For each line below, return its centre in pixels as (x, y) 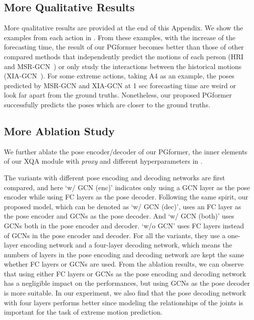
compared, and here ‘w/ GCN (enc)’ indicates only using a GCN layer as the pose (127, 187)
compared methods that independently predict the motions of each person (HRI (124, 56)
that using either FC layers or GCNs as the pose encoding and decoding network (125, 273)
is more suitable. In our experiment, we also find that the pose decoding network (125, 293)
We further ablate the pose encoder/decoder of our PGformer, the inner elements (126, 151)
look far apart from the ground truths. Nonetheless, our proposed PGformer (118, 95)
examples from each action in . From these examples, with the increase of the (120, 37)
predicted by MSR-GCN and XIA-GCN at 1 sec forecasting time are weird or (120, 85)
